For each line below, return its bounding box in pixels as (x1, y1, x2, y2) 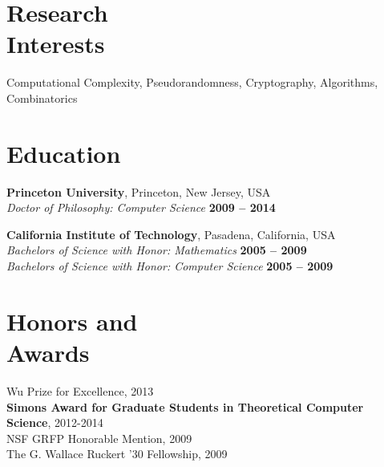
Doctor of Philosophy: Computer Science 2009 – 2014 (6, 199, 276, 216)
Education (6, 136, 121, 169)
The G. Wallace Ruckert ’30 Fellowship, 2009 (6, 445, 228, 462)
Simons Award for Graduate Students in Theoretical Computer (6, 398, 364, 415)
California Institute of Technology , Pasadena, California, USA (6, 225, 336, 242)
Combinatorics (6, 89, 78, 106)
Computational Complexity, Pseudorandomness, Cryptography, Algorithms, (6, 74, 378, 91)
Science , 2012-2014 (6, 414, 103, 431)
